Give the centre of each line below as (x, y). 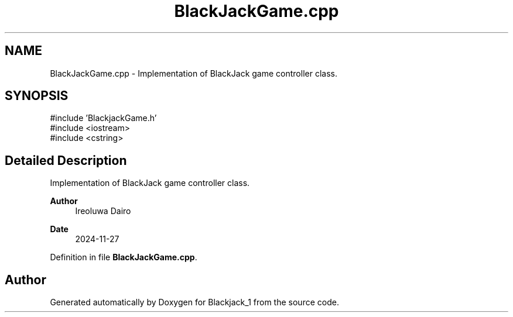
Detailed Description (66, 160)
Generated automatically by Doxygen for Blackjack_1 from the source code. (194, 302)
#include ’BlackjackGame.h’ (103, 118)
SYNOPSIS (37, 96)
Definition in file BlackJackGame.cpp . (124, 257)
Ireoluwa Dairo (103, 211)
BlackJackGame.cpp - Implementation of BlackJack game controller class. (194, 73)
